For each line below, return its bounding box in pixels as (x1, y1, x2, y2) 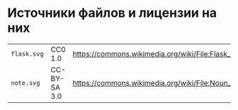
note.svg (11, 79, 40, 87)
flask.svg (11, 49, 44, 58)
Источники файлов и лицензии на (7, 5, 217, 21)
